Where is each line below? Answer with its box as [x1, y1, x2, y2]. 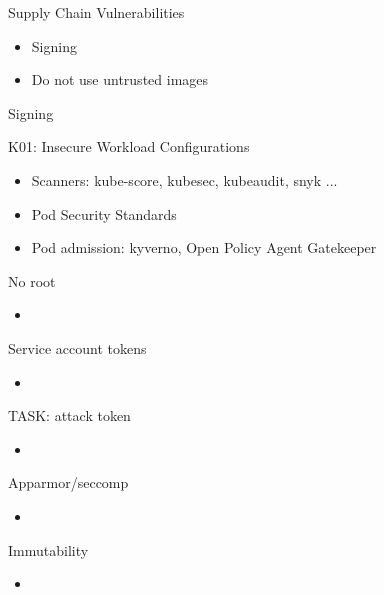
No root [8, 270, 56, 291]
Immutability [8, 539, 89, 560]
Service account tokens [8, 337, 147, 358]
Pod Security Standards [31, 203, 177, 224]
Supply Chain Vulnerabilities [8, 2, 185, 22]
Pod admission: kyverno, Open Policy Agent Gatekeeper [31, 237, 377, 258]
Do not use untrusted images [31, 69, 209, 90]
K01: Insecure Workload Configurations [8, 136, 250, 157]
